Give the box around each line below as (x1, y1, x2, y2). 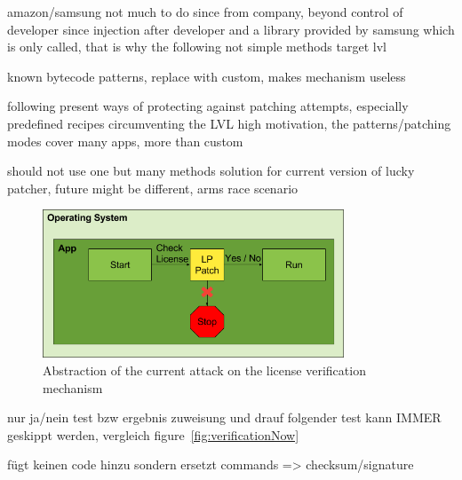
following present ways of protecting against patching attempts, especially (7, 97, 409, 115)
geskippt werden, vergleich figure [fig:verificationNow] (7, 425, 299, 444)
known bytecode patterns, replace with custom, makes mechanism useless (7, 67, 406, 85)
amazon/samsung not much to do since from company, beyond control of (7, 3, 403, 20)
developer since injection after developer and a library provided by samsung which (7, 20, 455, 38)
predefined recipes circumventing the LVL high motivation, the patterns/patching (7, 114, 451, 132)
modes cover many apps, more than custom (7, 131, 243, 150)
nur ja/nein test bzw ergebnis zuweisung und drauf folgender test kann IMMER (7, 408, 442, 427)
